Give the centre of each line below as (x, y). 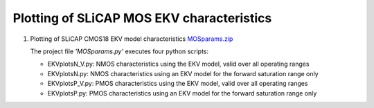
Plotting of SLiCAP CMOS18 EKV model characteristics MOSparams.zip (132, 39)
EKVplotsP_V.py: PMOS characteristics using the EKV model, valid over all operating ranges (178, 84)
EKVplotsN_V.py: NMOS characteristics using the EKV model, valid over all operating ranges (178, 64)
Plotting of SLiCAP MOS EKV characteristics (142, 18)
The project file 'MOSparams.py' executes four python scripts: (119, 51)
